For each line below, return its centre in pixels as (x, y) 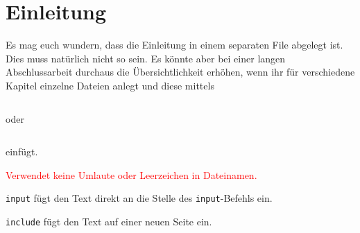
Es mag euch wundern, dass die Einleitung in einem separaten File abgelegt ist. (174, 45)
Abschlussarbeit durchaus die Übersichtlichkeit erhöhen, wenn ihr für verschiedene (180, 72)
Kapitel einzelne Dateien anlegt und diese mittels (110, 85)
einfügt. (22, 152)
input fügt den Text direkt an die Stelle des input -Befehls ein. (139, 198)
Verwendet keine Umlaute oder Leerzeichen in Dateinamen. (131, 174)
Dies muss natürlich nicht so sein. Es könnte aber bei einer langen (146, 58)
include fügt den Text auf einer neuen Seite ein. (109, 221)
